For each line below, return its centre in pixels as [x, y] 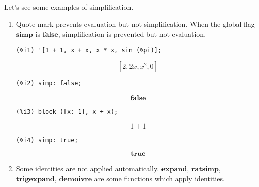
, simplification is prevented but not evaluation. [132, 34]
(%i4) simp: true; [47, 140]
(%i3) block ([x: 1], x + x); [67, 112]
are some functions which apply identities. [159, 178]
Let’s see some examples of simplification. [69, 7]
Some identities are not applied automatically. [88, 168]
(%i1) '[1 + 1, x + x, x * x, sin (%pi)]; [89, 50]
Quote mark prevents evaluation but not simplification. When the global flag [135, 24]
